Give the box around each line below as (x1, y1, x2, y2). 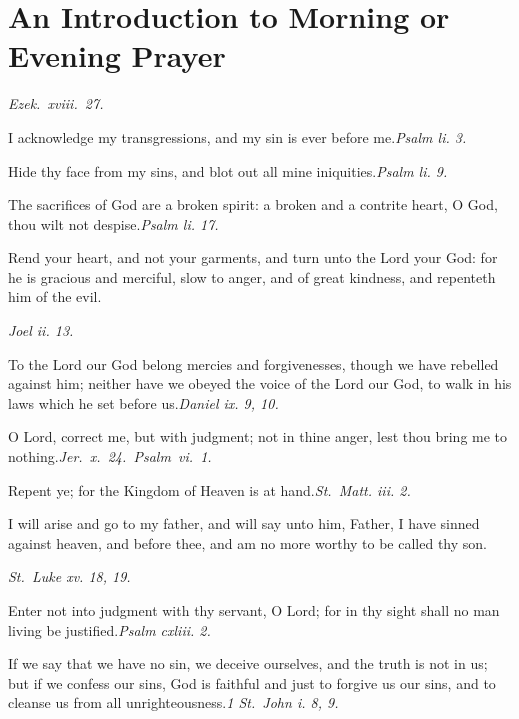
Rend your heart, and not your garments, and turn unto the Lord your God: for (8, 247, 498, 268)
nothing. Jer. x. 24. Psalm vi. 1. (8, 446, 212, 467)
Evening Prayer (8, 35, 226, 76)
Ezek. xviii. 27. (8, 93, 104, 114)
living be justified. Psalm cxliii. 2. (8, 619, 211, 640)
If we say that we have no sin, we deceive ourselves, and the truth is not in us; (8, 653, 488, 674)
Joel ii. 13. (8, 320, 74, 341)
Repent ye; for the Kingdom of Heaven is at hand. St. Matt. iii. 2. (8, 479, 411, 500)
